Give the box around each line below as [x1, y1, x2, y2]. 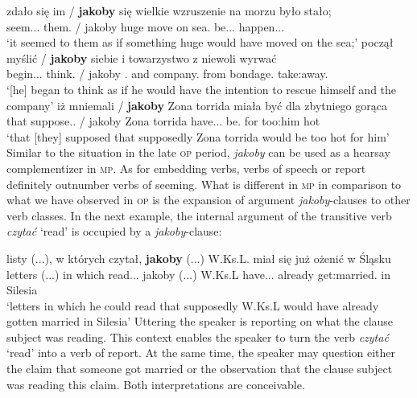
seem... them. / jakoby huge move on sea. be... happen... [6, 18, 285, 35]
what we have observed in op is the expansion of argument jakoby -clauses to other [6, 191, 411, 208]
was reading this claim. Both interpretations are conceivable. [6, 375, 305, 392]
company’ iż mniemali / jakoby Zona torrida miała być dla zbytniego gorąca [6, 96, 387, 113]
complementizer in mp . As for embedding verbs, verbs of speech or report [6, 159, 366, 176]
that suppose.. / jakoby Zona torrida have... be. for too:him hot [6, 113, 320, 129]
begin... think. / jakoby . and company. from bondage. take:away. [6, 65, 328, 82]
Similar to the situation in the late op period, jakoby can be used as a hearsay [6, 144, 390, 161]
